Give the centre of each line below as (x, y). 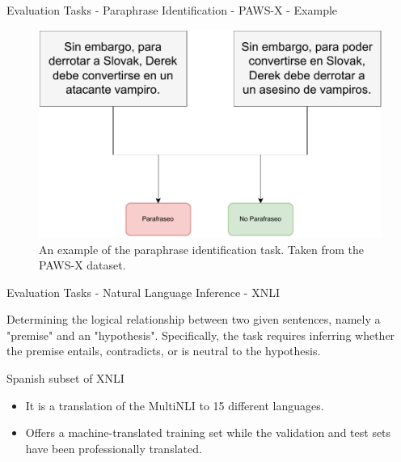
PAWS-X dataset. (82, 265)
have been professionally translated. (114, 448)
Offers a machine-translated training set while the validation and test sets (208, 432)
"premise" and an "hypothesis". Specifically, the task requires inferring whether (201, 335)
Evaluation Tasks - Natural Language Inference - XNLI (143, 292)
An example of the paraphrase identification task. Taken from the (202, 249)
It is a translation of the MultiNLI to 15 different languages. (175, 405)
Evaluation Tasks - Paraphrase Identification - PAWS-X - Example (172, 10)
